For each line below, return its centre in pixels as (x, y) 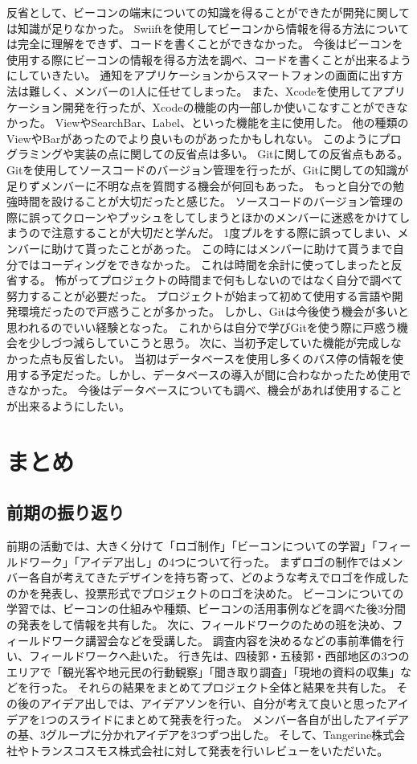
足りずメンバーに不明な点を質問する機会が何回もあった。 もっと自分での (200, 185)
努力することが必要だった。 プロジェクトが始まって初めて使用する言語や (199, 295)
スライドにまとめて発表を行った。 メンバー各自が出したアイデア (238, 719)
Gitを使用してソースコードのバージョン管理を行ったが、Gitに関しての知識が (208, 169)
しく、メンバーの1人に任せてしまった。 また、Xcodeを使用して (206, 90)
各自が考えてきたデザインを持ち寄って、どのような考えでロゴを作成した (219, 577)
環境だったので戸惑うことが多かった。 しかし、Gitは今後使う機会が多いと (213, 311)
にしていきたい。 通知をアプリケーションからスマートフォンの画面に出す (199, 75)
